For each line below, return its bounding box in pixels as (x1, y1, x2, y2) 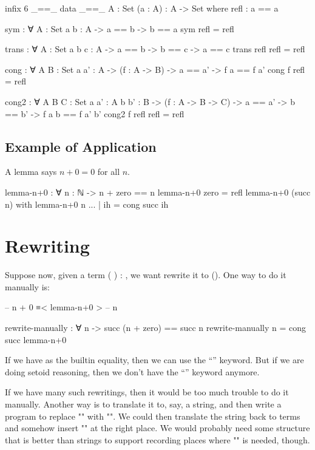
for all (97, 165, 120, 178)
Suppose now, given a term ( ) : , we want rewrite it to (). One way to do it (5, 268, 286, 281)
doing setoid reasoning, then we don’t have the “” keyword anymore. (5, 365, 260, 378)
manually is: (5, 280, 50, 293)
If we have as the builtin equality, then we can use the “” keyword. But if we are (5, 353, 304, 366)
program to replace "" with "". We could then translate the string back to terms (5, 409, 300, 422)
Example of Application (5, 137, 157, 155)
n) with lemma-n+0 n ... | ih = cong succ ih (5, 197, 169, 210)
